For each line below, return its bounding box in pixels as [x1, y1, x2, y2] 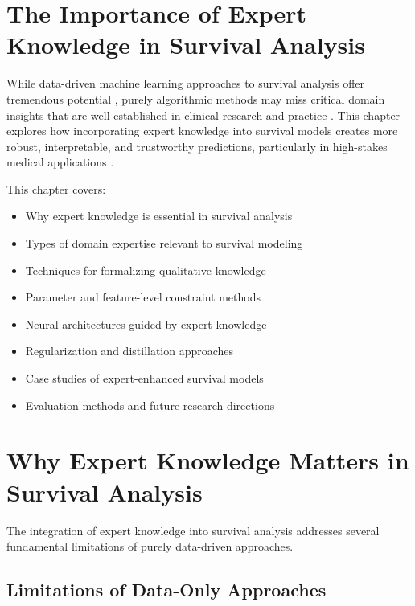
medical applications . [6, 154, 114, 170]
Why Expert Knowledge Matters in [6, 444, 409, 477]
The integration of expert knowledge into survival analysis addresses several [6, 522, 380, 538]
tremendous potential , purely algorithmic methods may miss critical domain [6, 90, 385, 107]
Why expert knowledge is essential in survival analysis [25, 207, 293, 224]
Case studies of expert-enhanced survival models [25, 370, 264, 387]
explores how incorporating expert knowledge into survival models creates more [6, 122, 398, 139]
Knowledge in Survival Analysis [6, 28, 365, 61]
